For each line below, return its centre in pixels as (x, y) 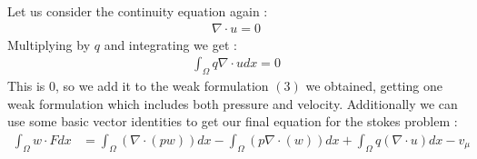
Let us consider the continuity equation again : (138, 11)
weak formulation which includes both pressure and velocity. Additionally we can (233, 103)
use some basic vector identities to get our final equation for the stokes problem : (233, 121)
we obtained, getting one (374, 86)
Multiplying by (49, 44)
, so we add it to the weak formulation (162, 86)
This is (26, 86)
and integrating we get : (170, 44)
